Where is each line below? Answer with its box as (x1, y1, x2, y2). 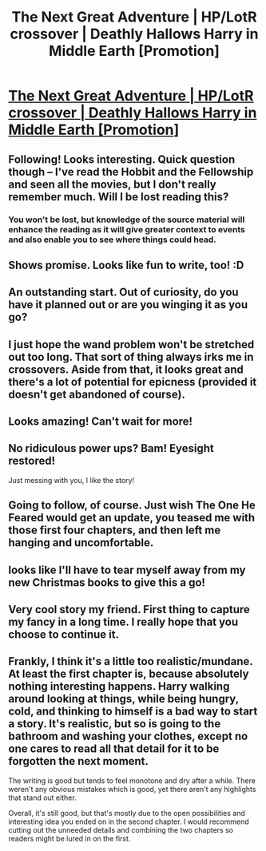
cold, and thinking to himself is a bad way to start (8, 705, 258, 718)
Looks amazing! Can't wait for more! (8, 415, 193, 429)
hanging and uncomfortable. (8, 536, 154, 550)
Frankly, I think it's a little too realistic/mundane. (8, 655, 253, 668)
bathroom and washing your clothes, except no (8, 730, 248, 743)
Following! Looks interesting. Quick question (8, 152, 236, 166)
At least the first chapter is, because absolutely (8, 667, 249, 681)
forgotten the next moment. (8, 754, 149, 768)
